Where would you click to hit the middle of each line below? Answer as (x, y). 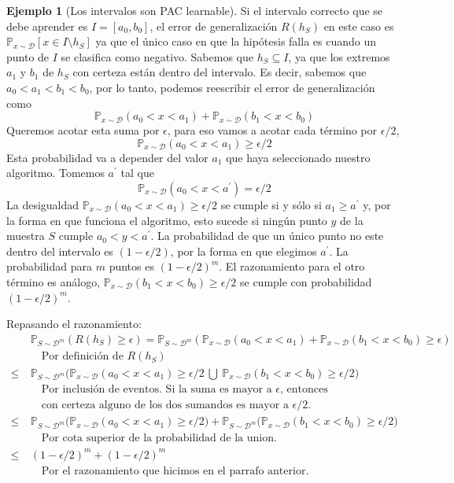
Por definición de (82, 357)
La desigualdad (43, 204)
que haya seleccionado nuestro (298, 157)
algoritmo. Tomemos (55, 173)
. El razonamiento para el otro (292, 266)
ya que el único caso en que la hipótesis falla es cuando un (236, 41)
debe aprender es (47, 26)
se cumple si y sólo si (271, 204)
